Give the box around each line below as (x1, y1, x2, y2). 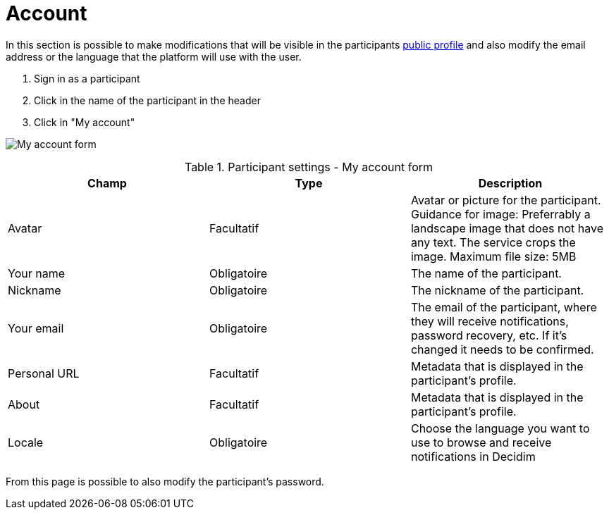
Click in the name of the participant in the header (34, 94, 261, 106)
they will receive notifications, (410, 314, 569, 328)
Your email (8, 321, 64, 335)
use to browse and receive (410, 435, 552, 449)
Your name (8, 266, 65, 280)
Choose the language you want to (410, 421, 590, 435)
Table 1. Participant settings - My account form (184, 159, 433, 174)
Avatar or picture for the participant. (410, 192, 601, 207)
